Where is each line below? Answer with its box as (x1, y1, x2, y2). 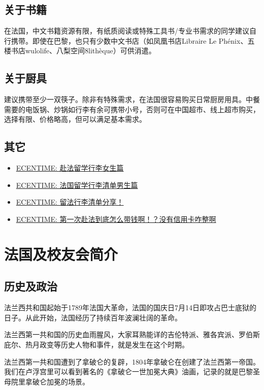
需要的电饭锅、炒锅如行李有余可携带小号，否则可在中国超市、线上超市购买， (4, 104, 260, 114)
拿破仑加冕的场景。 (25, 376, 89, 386)
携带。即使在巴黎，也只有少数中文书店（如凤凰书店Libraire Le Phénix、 (11, 35, 248, 46)
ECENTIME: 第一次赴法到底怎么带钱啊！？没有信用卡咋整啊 (16, 213, 216, 224)
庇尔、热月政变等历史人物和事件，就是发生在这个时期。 (4, 339, 189, 349)
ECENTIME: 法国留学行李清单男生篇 (16, 179, 138, 190)
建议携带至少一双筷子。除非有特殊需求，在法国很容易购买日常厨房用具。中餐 (4, 94, 260, 105)
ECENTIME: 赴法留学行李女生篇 (16, 162, 124, 173)
